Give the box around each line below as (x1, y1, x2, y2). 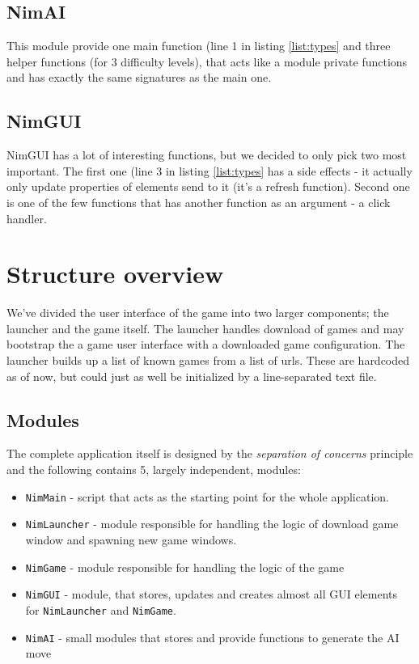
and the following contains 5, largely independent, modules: (6, 461, 301, 478)
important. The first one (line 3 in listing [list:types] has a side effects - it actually (6, 162, 413, 179)
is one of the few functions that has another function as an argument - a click (6, 193, 391, 210)
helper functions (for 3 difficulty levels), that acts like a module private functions (6, 53, 408, 70)
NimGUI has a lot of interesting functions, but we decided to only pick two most (6, 146, 407, 163)
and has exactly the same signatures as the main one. (6, 69, 272, 86)
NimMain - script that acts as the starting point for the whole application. (25, 488, 389, 505)
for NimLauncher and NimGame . (25, 601, 176, 618)
